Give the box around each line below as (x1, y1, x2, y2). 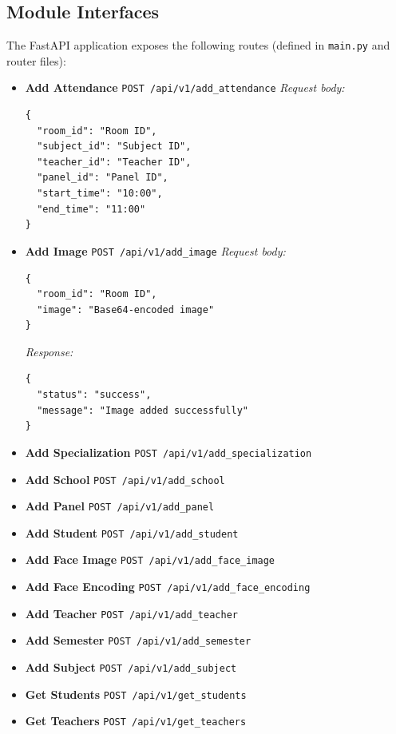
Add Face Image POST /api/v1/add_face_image (25, 551, 275, 568)
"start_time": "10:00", (37, 188, 163, 200)
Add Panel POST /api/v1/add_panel (25, 498, 215, 514)
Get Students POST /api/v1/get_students (25, 685, 247, 702)
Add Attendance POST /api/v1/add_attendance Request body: (25, 79, 345, 96)
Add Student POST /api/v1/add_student (25, 524, 239, 541)
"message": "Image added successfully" (37, 404, 248, 416)
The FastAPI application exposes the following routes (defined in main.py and (6, 37, 390, 54)
